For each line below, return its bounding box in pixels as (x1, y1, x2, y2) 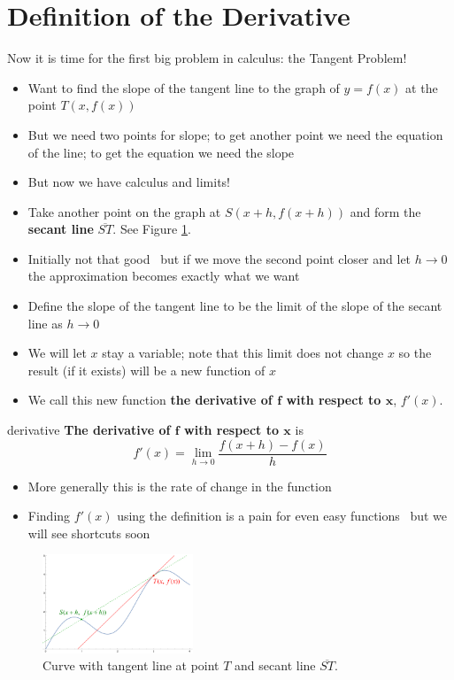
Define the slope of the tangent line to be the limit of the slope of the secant (27, 297, 442, 315)
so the (398, 344, 432, 362)
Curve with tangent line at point (42, 656, 219, 675)
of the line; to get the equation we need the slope (27, 143, 295, 161)
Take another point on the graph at (27, 202, 221, 220)
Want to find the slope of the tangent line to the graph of (27, 78, 340, 97)
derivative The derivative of (7, 421, 171, 439)
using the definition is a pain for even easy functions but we (117, 506, 448, 525)
